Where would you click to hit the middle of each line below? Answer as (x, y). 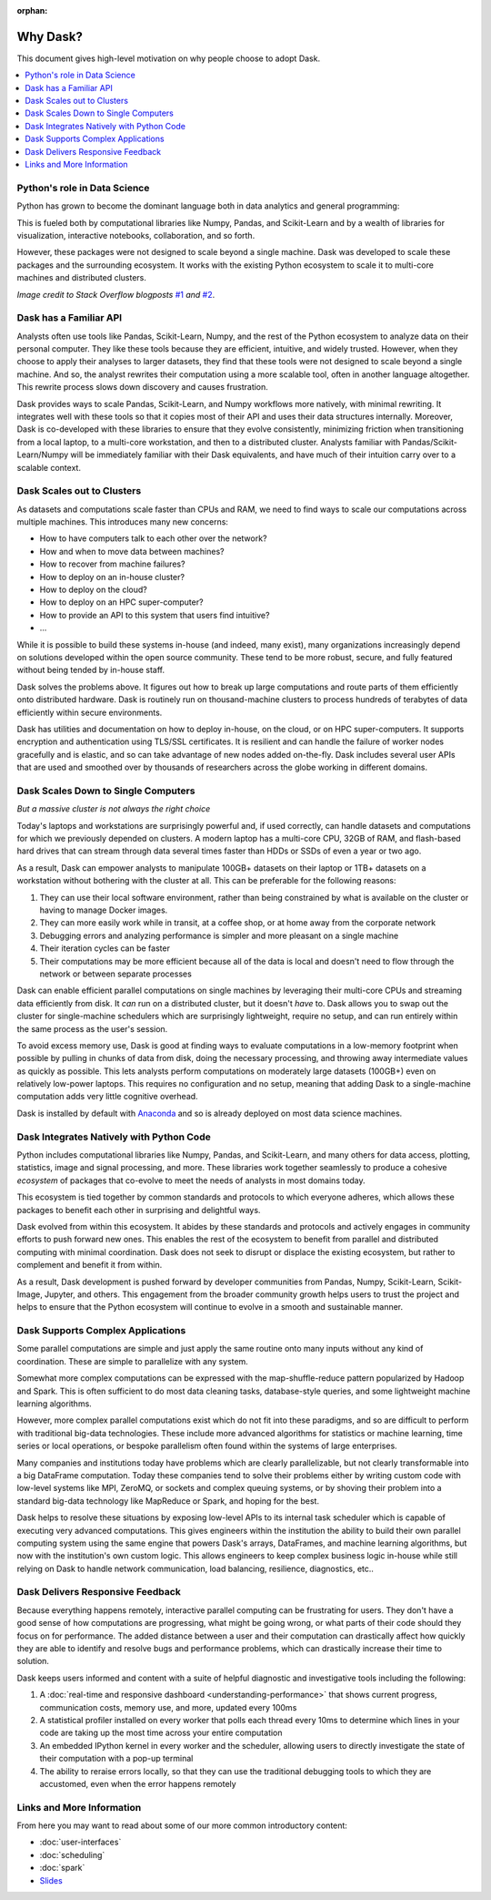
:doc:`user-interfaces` (80, 1842)
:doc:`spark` (62, 1868)
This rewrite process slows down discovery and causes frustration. (142, 387)
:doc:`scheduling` (72, 1854)
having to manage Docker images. (104, 910)
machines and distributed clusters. (82, 278)
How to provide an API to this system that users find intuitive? (155, 615)
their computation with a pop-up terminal (116, 1759)
